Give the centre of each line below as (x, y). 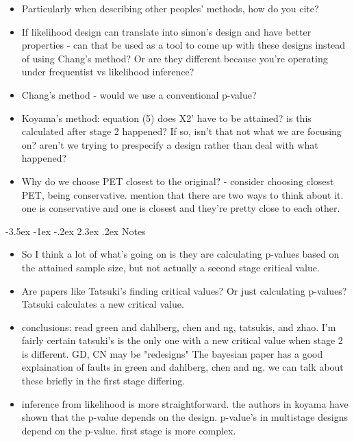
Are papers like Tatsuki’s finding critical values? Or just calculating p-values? (184, 290)
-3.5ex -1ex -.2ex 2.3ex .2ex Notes (76, 231)
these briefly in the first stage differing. (103, 381)
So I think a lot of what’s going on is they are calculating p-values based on (180, 254)
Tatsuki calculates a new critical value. (103, 304)
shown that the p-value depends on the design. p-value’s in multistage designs (185, 417)
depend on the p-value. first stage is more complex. (129, 430)
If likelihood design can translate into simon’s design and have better (166, 31)
